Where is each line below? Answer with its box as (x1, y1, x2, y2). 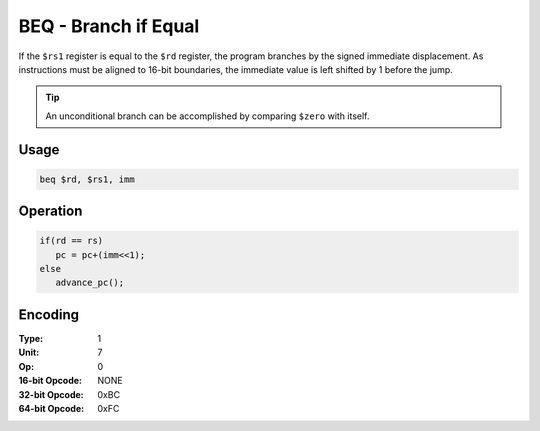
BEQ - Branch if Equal (18, 15, 200, 37)
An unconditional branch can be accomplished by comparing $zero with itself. (45, 110, 370, 122)
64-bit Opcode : (18, 402, 85, 414)
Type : (18, 332, 44, 344)
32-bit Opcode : (18, 388, 84, 400)
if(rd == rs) (39, 235, 104, 247)
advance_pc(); (55, 277, 125, 289)
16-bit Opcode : (18, 375, 83, 387)
